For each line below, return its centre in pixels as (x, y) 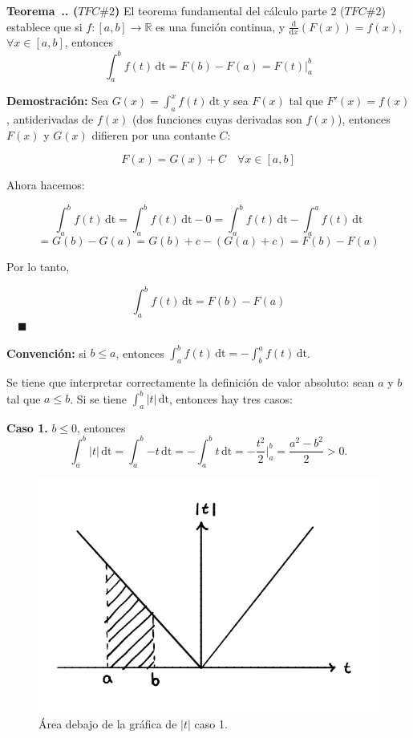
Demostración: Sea (58, 101)
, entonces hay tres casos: (231, 398)
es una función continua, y (221, 26)
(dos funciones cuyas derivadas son (217, 119)
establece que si (45, 26)
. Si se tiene (98, 398)
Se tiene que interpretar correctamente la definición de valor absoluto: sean (190, 381)
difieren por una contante (154, 134)
